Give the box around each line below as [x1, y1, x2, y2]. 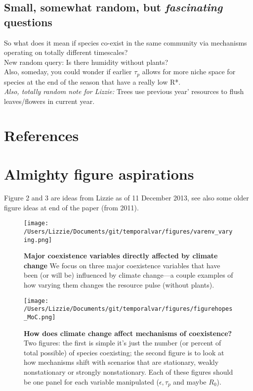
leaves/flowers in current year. [4, 96, 95, 106]
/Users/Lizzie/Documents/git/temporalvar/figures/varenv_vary [24, 228, 233, 235]
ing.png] [24, 236, 52, 244]
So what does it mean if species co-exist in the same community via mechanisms [4, 37, 247, 48]
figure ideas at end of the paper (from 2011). [4, 202, 139, 212]
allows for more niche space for [142, 66, 236, 77]
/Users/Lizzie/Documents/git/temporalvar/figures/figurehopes [24, 305, 233, 313]
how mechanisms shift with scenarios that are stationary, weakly [24, 357, 219, 367]
